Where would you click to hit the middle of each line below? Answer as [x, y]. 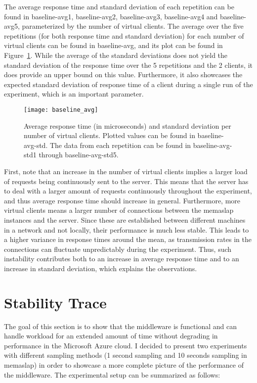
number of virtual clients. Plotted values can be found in [109, 135]
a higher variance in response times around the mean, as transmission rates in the [128, 239]
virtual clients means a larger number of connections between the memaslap [119, 210]
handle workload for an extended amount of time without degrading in [111, 336]
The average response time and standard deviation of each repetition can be [119, 6]
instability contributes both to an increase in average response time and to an [122, 259]
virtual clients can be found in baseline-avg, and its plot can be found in [113, 45]
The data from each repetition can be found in [120, 145]
